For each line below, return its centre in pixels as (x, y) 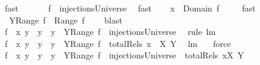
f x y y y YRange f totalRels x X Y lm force (118, 43)
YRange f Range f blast (65, 20)
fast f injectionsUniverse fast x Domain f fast (130, 8)
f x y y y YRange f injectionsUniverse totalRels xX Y (124, 55)
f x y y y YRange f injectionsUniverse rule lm (110, 32)
